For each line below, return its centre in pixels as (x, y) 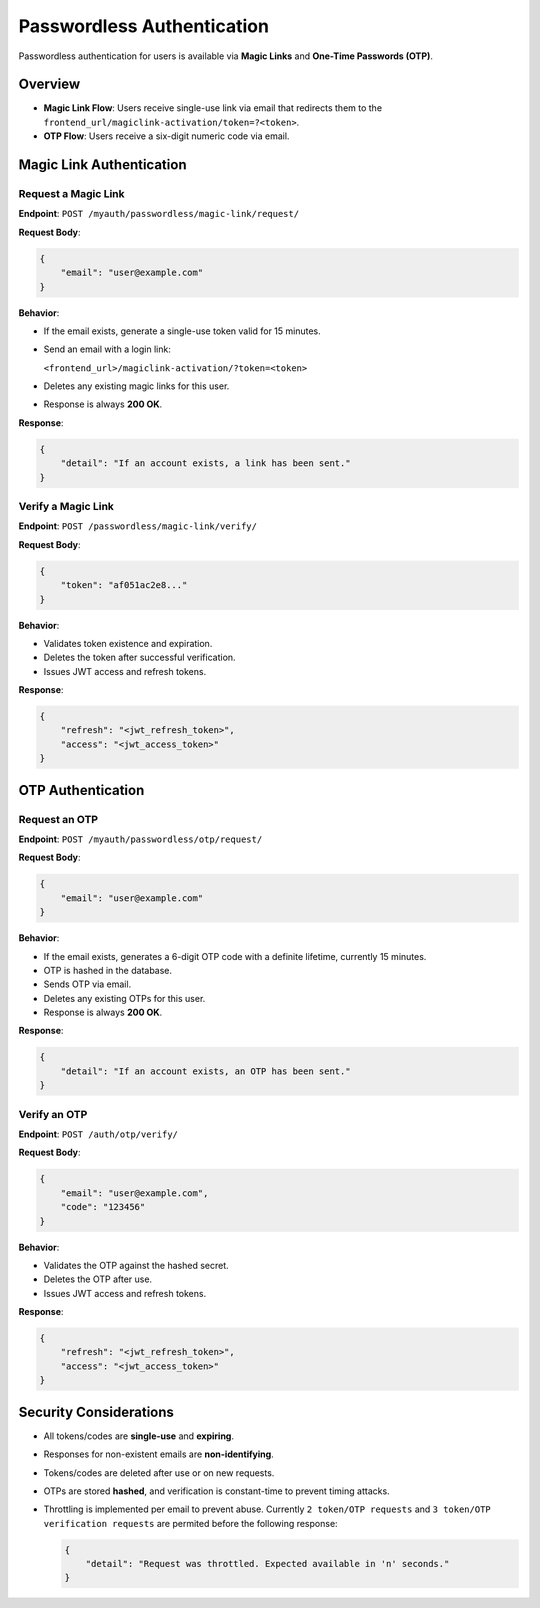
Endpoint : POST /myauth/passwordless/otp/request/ (140, 839)
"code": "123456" (103, 1207)
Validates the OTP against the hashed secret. (136, 1265)
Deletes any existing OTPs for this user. (124, 998)
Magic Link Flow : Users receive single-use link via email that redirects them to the (213, 108)
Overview (49, 84)
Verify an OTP (53, 1114)
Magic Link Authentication (102, 165)
